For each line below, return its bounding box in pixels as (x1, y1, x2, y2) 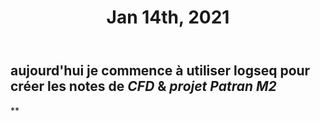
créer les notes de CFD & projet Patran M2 (10, 78, 277, 95)
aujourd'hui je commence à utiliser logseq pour (10, 62, 311, 80)
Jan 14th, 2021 (106, 6, 230, 29)
